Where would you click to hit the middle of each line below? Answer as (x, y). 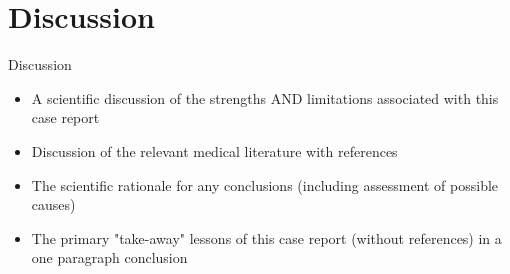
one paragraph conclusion (109, 257)
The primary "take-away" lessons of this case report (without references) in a (266, 237)
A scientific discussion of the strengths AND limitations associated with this (265, 97)
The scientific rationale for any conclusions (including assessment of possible (265, 184)
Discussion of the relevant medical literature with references (214, 150)
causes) (53, 204)
